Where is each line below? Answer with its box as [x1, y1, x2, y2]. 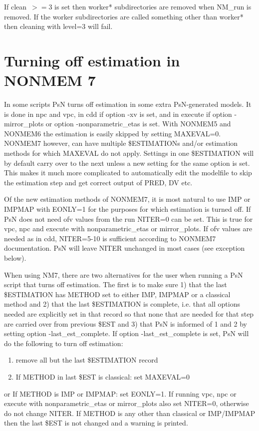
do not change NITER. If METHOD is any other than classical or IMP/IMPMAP [4, 408, 256, 418]
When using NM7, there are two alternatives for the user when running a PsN [4, 269, 243, 280]
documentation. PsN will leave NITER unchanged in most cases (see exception [4, 243, 245, 253]
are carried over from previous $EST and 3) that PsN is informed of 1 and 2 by [4, 318, 248, 329]
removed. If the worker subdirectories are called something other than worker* [4, 11, 244, 21]
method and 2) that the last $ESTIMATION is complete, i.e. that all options [4, 299, 240, 309]
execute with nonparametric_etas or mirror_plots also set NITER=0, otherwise [4, 398, 249, 409]
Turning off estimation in [4, 50, 180, 70]
